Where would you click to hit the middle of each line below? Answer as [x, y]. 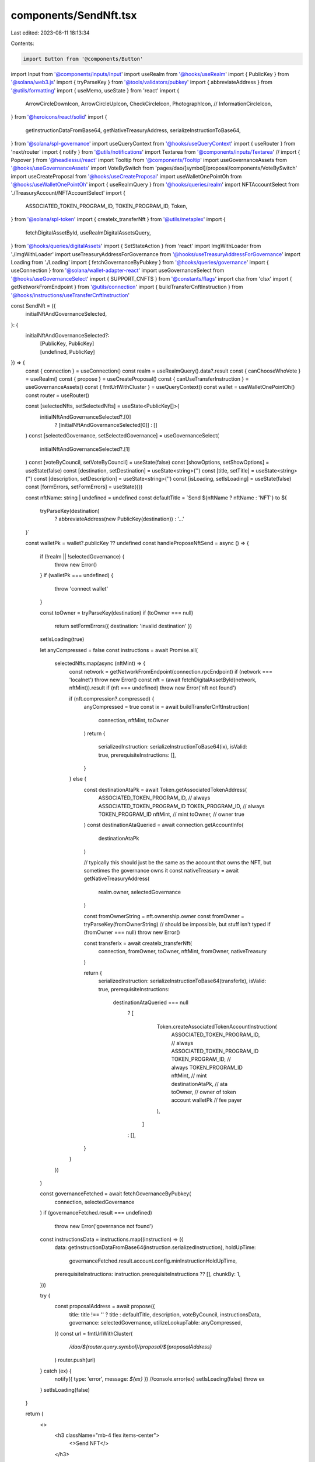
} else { [78, 779]
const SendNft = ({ [33, 306]
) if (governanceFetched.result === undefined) [96, 1213]
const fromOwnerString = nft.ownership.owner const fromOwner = [164, 916]
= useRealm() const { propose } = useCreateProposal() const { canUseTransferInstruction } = [137, 379]
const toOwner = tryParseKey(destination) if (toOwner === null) [117, 613]
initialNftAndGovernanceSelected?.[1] [85, 449]
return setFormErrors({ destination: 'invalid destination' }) [123, 626]
